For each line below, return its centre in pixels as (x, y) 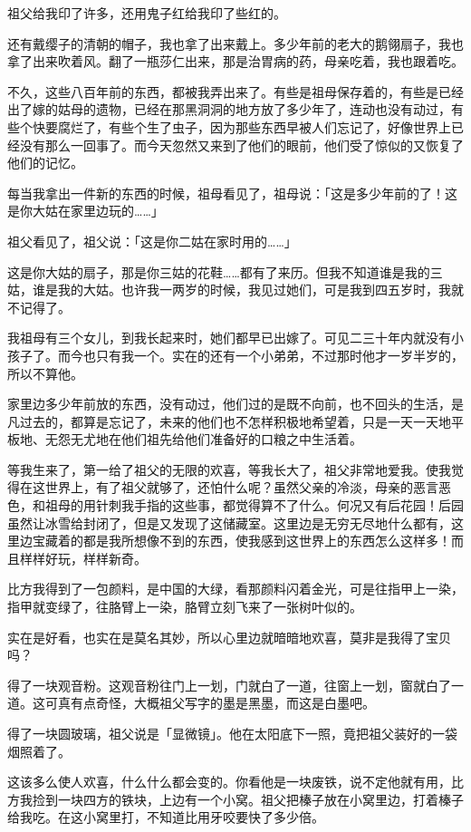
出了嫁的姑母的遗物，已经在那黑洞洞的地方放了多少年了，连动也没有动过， (229, 109)
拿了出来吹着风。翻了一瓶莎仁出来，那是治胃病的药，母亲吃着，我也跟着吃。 (235, 61)
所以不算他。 (45, 373)
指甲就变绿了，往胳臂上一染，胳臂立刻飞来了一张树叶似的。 (185, 607)
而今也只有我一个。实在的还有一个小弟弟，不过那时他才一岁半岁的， (260, 355)
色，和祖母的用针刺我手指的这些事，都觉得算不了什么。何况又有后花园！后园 (235, 505)
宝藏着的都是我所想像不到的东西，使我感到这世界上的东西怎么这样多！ (241, 541)
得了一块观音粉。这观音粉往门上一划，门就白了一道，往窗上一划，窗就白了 (229, 685)
